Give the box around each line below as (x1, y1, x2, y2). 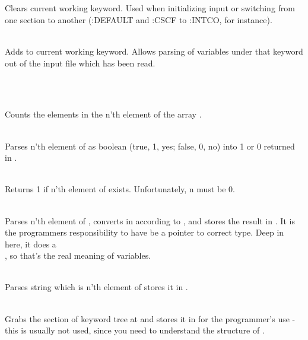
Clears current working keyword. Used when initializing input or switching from (5, 2, 295, 14)
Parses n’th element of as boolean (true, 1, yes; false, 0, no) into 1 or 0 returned (5, 139, 295, 152)
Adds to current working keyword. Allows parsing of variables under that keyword (5, 45, 303, 57)
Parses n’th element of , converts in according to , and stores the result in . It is (5, 214, 295, 227)
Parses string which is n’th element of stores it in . (5, 281, 188, 293)
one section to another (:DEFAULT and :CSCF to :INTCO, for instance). (5, 13, 272, 26)
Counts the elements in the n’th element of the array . (5, 108, 202, 120)
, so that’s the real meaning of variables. (5, 249, 151, 262)
